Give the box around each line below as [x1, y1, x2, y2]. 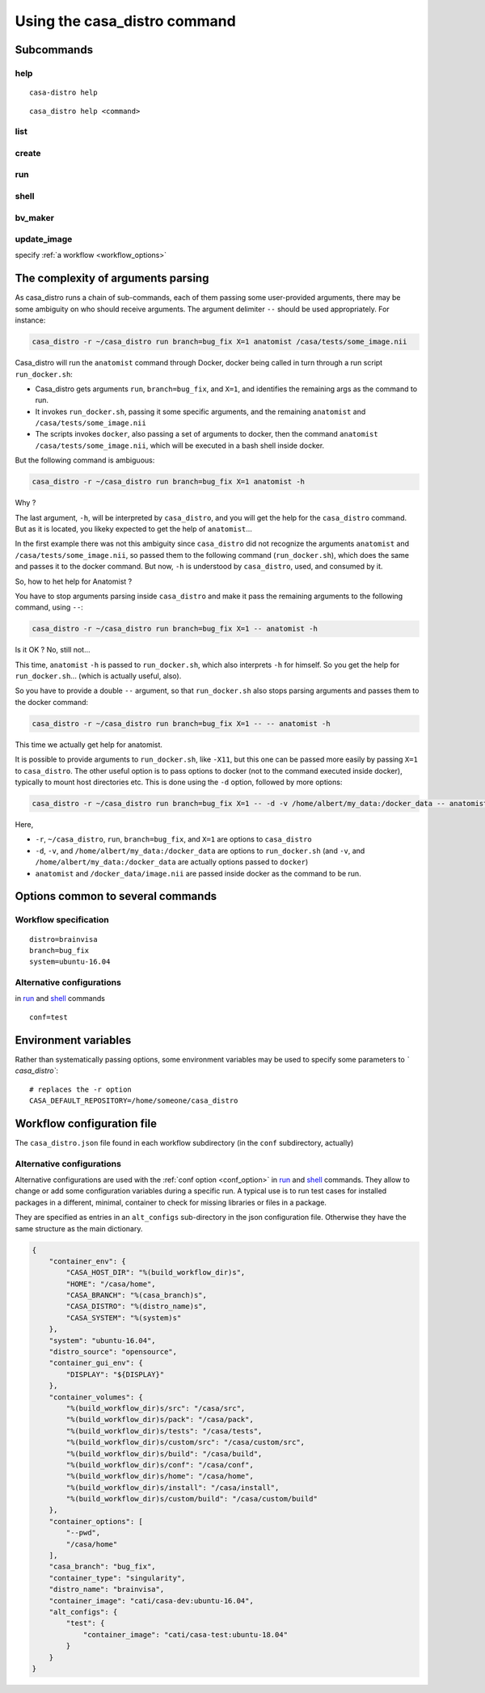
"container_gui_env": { [48, 1358, 143, 1368]
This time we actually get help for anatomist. [15, 740, 163, 749]
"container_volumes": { [48, 1392, 143, 1402]
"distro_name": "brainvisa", [48, 1585, 165, 1594]
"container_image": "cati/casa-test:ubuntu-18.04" [82, 1630, 289, 1639]
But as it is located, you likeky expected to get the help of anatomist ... [15, 524, 252, 534]
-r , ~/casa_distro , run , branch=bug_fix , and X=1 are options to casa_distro [35, 834, 312, 844]
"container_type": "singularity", [48, 1573, 186, 1582]
